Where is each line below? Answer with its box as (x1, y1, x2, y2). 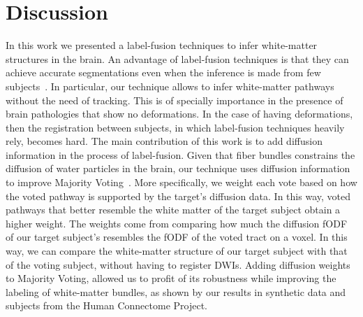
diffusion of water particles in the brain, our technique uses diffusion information (6, 161, 350, 176)
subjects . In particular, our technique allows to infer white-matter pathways (6, 78, 334, 93)
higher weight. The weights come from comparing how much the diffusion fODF (6, 216, 348, 230)
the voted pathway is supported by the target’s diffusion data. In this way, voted (6, 188, 350, 203)
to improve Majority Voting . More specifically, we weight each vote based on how (6, 175, 357, 190)
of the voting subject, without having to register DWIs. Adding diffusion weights (6, 257, 350, 272)
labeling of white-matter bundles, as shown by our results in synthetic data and (6, 284, 346, 299)
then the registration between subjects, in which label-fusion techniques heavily (6, 120, 345, 134)
